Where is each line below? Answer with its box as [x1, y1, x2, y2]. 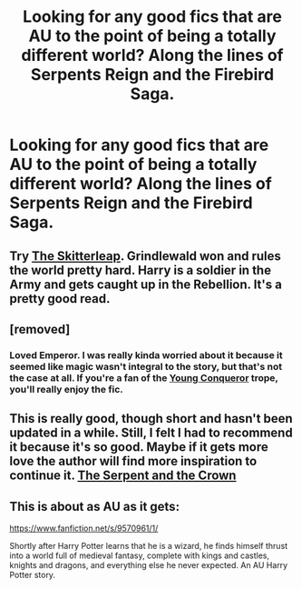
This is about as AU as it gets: [9, 498, 180, 514]
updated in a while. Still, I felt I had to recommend [9, 425, 293, 441]
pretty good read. [9, 291, 111, 306]
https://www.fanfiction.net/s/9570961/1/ [9, 523, 159, 534]
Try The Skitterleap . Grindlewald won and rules [9, 248, 281, 264]
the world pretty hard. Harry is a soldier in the [9, 262, 272, 278]
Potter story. [9, 570, 56, 581]
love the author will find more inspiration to [9, 454, 258, 469]
